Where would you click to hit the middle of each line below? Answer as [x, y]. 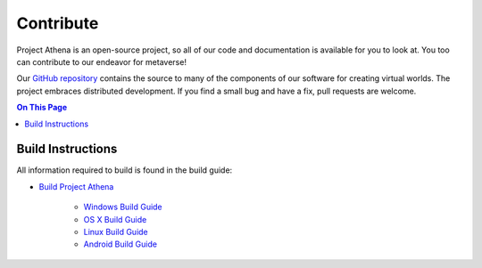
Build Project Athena [76, 186]
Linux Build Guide [116, 231]
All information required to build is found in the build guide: [125, 170]
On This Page [42, 108]
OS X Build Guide [115, 219]
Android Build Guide [120, 244]
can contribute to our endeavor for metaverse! [102, 61]
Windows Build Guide [123, 207]
